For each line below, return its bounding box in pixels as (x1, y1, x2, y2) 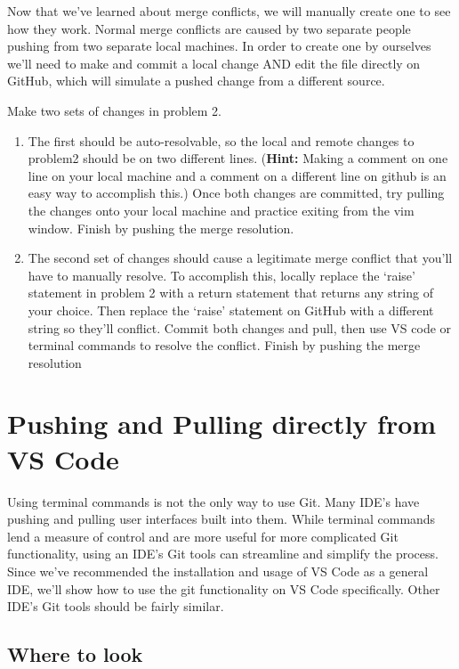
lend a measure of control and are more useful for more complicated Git (7, 526, 399, 545)
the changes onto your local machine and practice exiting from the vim (28, 200, 415, 219)
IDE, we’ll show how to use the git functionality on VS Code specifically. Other (7, 579, 440, 598)
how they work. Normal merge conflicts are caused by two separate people (7, 19, 411, 37)
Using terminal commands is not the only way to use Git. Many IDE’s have (7, 492, 420, 510)
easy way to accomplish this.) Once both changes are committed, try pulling (28, 184, 445, 202)
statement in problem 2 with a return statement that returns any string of (28, 283, 433, 302)
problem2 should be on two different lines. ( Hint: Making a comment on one (28, 149, 448, 167)
